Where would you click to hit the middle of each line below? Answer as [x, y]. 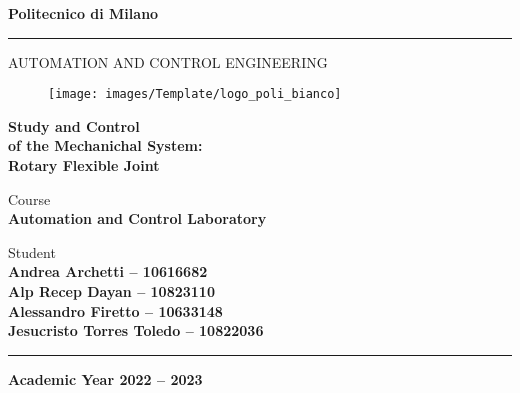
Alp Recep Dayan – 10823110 [111, 291]
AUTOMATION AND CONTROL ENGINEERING [168, 61]
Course [29, 198]
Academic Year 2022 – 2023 [105, 378]
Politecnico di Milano [83, 13]
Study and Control [74, 125]
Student [32, 251]
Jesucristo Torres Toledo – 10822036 [136, 330]
